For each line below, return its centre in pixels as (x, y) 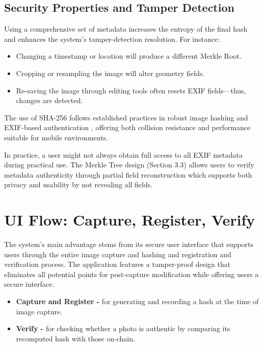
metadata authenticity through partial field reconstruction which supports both (128, 174)
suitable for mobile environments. (56, 137)
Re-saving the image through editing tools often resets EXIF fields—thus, (131, 90)
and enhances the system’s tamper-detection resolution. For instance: (112, 39)
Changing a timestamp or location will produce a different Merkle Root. (129, 56)
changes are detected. (49, 100)
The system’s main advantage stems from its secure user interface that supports (129, 244)
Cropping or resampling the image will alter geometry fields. (110, 73)
